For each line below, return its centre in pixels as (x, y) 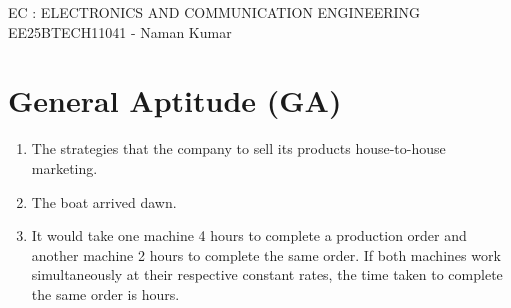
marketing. (64, 167)
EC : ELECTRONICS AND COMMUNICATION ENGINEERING (214, 12)
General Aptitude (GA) (175, 100)
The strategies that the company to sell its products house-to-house (238, 148)
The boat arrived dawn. (104, 201)
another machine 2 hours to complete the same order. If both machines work (266, 254)
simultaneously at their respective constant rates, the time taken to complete (267, 274)
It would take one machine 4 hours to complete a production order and (249, 235)
